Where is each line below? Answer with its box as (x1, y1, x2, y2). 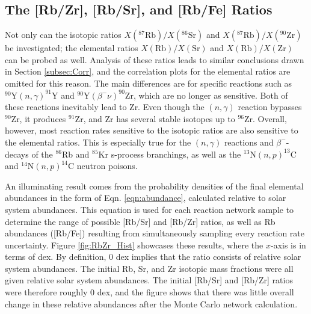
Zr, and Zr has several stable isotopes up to (75, 112, 235, 125)
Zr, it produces (11, 112, 66, 125)
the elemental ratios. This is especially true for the (5, 135, 191, 148)
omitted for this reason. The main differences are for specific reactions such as (5, 76, 292, 89)
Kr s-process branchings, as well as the (98, 147, 241, 160)
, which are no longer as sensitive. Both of (133, 88, 288, 101)
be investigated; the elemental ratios (5, 42, 138, 54)
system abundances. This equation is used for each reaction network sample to (5, 203, 294, 215)
